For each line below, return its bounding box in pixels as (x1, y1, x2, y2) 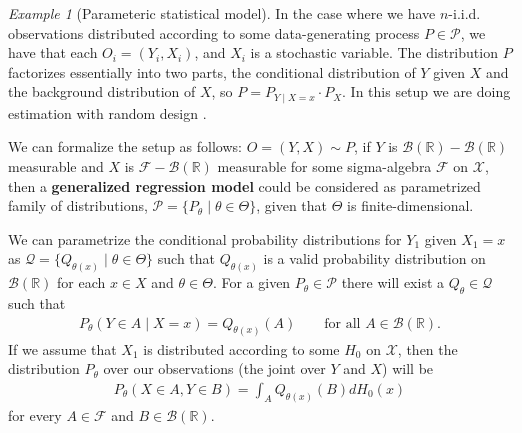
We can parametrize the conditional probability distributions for (8, 228, 402, 249)
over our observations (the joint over (103, 358, 326, 379)
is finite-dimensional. (347, 195, 474, 216)
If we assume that (8, 338, 117, 359)
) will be (382, 358, 434, 379)
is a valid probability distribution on (263, 248, 486, 269)
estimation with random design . (8, 102, 207, 123)
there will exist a (341, 272, 445, 293)
